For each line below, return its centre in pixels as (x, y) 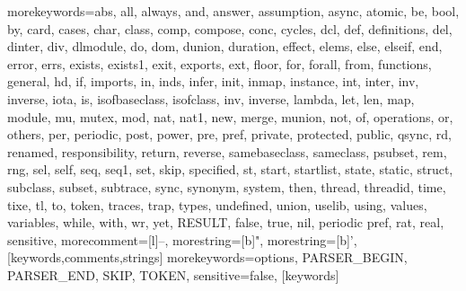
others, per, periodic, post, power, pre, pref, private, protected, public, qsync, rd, (229, 134)
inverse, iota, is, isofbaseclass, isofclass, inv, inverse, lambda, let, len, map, (211, 98)
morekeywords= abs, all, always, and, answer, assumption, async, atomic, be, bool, (233, 11)
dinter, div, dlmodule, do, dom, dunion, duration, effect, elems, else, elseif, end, (225, 46)
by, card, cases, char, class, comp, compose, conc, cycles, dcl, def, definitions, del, (230, 28)
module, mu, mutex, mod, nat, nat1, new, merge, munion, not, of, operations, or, (230, 116)
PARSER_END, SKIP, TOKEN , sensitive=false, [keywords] (173, 274)
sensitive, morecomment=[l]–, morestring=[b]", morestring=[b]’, (182, 239)
